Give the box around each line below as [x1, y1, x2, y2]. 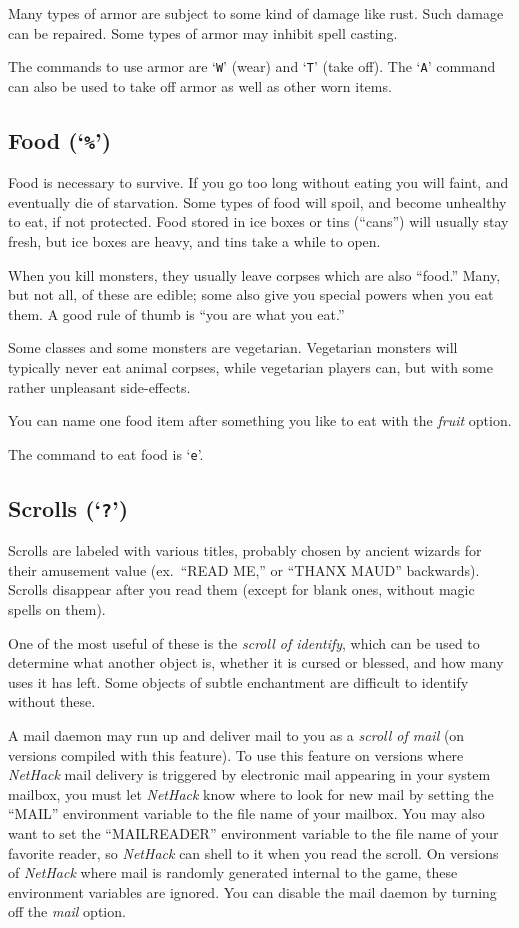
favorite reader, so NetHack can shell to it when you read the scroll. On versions [8, 842, 499, 863]
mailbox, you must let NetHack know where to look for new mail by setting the [8, 783, 494, 804]
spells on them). [8, 598, 106, 619]
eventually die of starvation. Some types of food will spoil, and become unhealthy [8, 191, 507, 212]
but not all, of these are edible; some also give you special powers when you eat [8, 284, 494, 305]
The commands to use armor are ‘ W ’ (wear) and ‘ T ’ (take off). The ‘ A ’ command [8, 56, 496, 77]
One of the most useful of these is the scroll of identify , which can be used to [8, 632, 480, 653]
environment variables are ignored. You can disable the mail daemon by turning [8, 881, 497, 902]
